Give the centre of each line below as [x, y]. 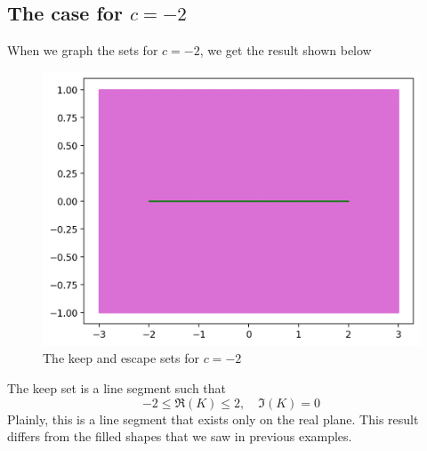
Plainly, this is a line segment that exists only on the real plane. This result [213, 419]
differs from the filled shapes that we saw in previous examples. [180, 436]
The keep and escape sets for [121, 358]
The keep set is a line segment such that [117, 388]
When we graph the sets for [83, 50]
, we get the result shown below [286, 50]
